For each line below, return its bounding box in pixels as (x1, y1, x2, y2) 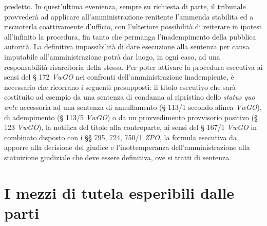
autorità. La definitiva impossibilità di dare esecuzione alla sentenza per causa (4, 41, 250, 52)
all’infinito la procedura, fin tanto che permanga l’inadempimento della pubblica (4, 31, 256, 42)
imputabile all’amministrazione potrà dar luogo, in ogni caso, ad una (4, 51, 220, 62)
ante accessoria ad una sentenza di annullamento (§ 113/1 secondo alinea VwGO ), (4, 101, 262, 112)
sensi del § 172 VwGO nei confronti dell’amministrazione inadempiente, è (4, 71, 234, 82)
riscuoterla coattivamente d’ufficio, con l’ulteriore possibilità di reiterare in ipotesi (4, 21, 261, 32)
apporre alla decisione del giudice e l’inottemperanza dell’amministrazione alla (4, 142, 250, 153)
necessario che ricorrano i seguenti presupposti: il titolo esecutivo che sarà (4, 81, 236, 92)
